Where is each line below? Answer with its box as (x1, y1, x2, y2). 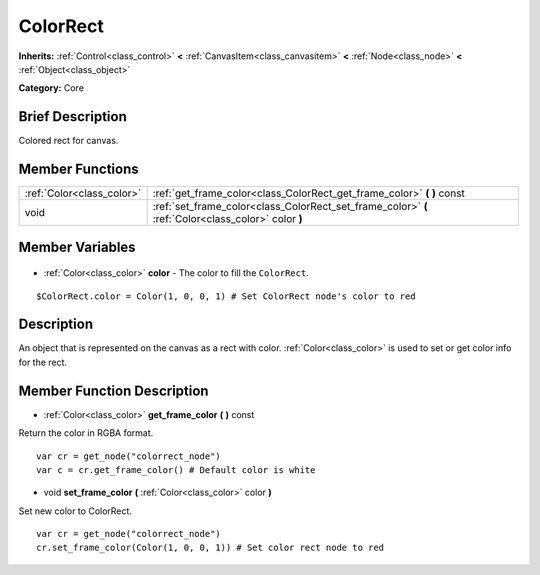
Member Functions (18, 161, 139, 178)
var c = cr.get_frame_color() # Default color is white (36, 464, 316, 475)
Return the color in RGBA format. (18, 427, 154, 439)
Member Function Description (18, 382, 209, 399)
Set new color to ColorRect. (18, 505, 132, 517)
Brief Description (18, 108, 127, 125)
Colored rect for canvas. (18, 135, 119, 147)
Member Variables (18, 238, 136, 255)
